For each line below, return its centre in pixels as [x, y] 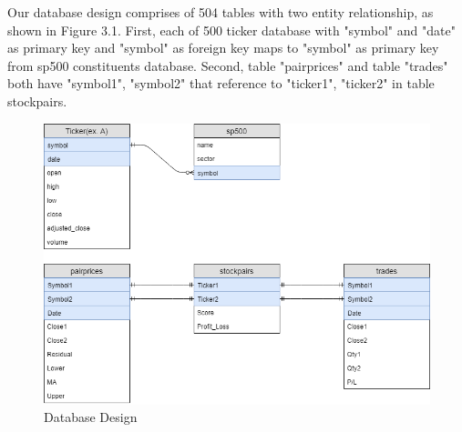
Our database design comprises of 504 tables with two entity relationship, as [221, 12]
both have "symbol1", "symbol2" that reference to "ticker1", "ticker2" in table [221, 83]
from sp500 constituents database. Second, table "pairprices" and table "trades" [228, 65]
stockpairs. [37, 100]
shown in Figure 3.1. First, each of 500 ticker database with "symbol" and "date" [231, 30]
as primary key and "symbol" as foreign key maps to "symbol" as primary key [223, 48]
